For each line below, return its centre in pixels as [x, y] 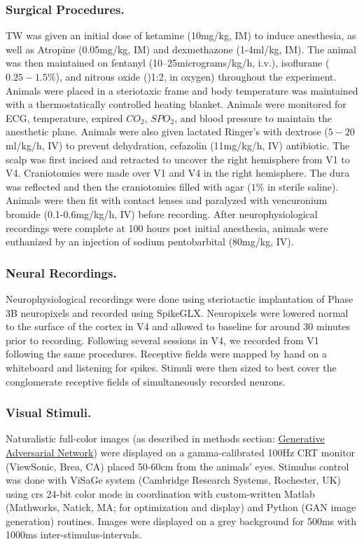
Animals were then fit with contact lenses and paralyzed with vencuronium [167, 200]
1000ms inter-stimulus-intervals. [74, 535]
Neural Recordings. [61, 272]
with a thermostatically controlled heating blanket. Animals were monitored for [176, 104]
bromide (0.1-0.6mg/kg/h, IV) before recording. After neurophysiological [162, 213]
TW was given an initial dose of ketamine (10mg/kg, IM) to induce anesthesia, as [181, 35]
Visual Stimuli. [49, 413]
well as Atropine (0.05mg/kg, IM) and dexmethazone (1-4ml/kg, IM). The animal [181, 49]
